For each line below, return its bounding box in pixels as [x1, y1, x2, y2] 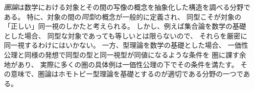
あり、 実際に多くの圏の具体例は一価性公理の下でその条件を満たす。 [17, 59, 238, 69]
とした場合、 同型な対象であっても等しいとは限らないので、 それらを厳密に [4, 30, 248, 40]
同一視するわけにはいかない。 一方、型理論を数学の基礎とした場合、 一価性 [4, 40, 249, 50]
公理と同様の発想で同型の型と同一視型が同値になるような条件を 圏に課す [4, 49, 239, 59]
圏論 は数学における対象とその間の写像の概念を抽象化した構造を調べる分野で [4, 2, 251, 12]
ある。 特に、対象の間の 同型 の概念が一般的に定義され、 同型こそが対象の [4, 11, 242, 21]
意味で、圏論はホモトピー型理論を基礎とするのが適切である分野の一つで [10, 69, 243, 79]
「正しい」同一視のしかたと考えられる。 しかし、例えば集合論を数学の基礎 [4, 21, 246, 31]
